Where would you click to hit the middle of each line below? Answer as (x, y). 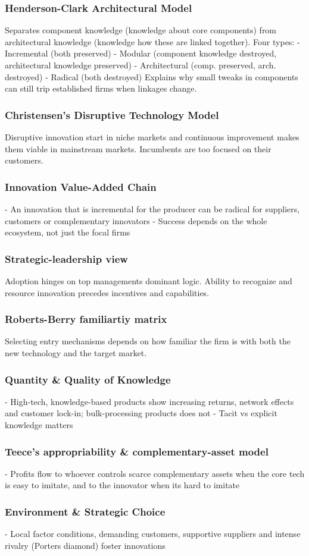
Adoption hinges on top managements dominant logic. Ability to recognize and (149, 281)
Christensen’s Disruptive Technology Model (112, 114)
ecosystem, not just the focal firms (68, 232)
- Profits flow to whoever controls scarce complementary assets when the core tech (155, 473)
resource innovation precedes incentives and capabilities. (107, 292)
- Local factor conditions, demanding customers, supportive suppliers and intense (153, 534)
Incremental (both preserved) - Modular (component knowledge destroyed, (141, 53)
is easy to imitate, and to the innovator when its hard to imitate (122, 485)
